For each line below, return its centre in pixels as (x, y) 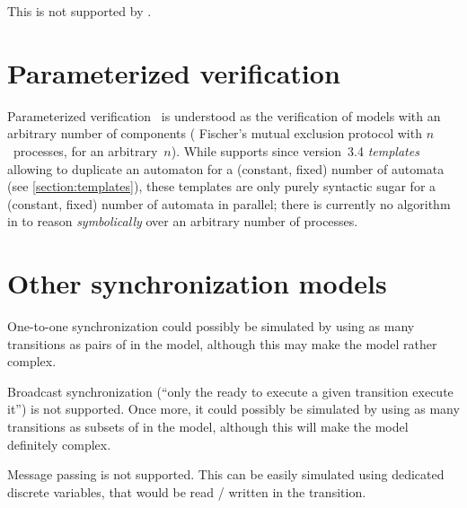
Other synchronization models (197, 283)
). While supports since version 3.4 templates (295, 150)
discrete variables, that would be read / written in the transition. (187, 491)
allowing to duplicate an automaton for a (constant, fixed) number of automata (226, 168)
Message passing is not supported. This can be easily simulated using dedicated (226, 474)
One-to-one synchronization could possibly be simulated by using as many (211, 326)
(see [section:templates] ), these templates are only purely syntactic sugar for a (222, 186)
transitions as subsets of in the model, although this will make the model (208, 426)
